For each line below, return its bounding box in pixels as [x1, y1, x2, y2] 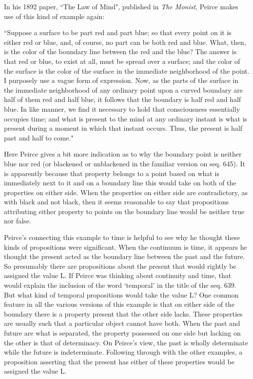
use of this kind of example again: [4, 11, 105, 21]
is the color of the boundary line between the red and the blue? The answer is [4, 46, 237, 57]
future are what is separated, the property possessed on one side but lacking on [4, 328, 241, 338]
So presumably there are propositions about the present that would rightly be [4, 260, 236, 271]
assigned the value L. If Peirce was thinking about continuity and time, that [4, 270, 232, 280]
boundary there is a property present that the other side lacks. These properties [4, 308, 243, 319]
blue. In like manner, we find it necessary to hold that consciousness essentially [4, 103, 240, 114]
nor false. [4, 216, 31, 226]
